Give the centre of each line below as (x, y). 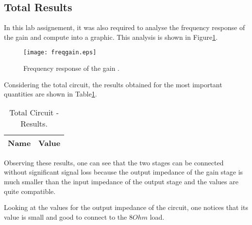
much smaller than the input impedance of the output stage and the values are (121, 182)
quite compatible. (30, 191)
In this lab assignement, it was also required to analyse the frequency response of (125, 27)
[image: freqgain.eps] (60, 53)
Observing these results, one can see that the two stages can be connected (114, 162)
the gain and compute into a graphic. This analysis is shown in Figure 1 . (111, 37)
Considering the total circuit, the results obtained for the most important (113, 84)
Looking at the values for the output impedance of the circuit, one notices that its (126, 207)
